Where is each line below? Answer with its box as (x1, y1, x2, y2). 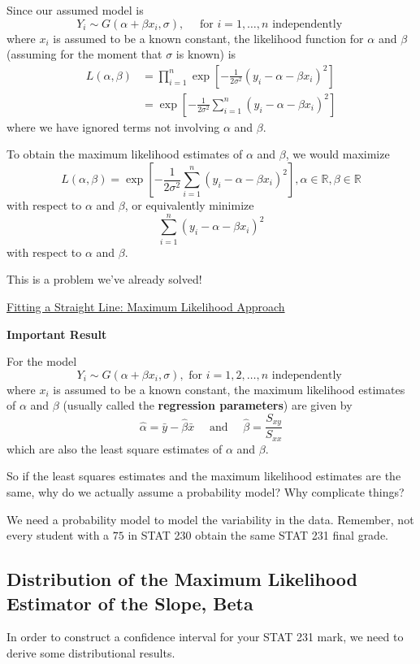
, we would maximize (285, 145, 390, 163)
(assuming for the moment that (6, 46, 162, 63)
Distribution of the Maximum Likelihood (6, 566, 357, 592)
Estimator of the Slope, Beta (6, 590, 253, 615)
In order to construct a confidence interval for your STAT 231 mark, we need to (6, 628, 404, 645)
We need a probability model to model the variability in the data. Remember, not (6, 510, 414, 527)
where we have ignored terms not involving (6, 118, 220, 135)
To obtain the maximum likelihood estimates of (6, 145, 243, 163)
